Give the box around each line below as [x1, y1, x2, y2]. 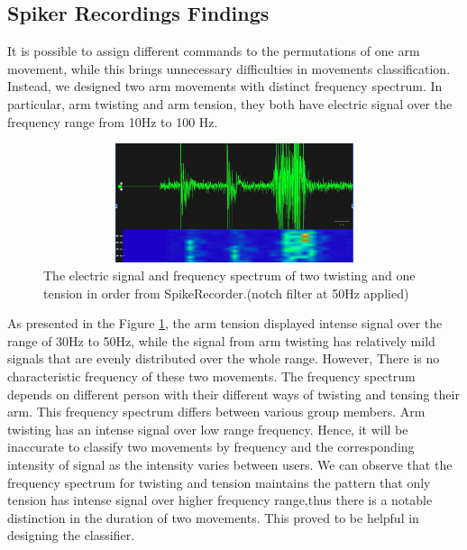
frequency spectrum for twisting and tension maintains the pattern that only [7, 472, 431, 491]
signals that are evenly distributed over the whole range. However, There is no [7, 349, 440, 368]
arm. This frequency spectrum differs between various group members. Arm [7, 402, 426, 421]
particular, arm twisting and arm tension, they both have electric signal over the [7, 94, 453, 113]
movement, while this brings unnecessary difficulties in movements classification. [7, 59, 451, 78]
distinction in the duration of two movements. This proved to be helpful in [7, 508, 419, 527]
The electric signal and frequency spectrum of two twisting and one [43, 266, 416, 285]
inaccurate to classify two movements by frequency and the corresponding [7, 437, 415, 456]
